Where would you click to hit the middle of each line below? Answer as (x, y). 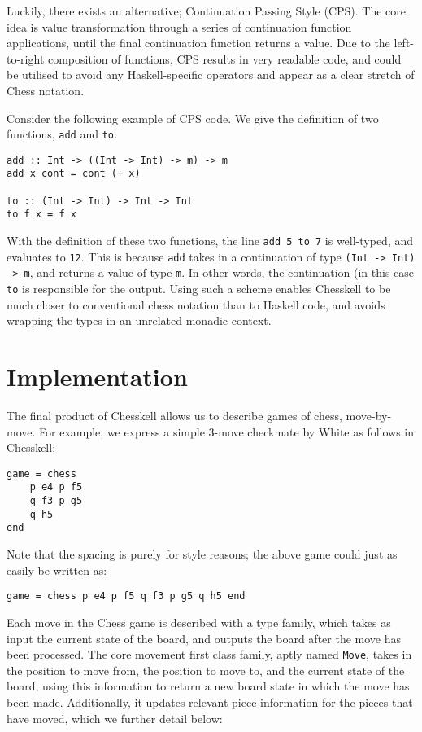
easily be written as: (57, 570)
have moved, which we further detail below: (115, 718)
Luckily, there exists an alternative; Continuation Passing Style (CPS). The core (207, 11)
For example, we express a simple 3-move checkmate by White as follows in (227, 431)
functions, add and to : (62, 134)
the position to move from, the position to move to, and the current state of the (206, 670)
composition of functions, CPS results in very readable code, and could (224, 58)
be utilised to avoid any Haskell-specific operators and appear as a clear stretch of (211, 75)
